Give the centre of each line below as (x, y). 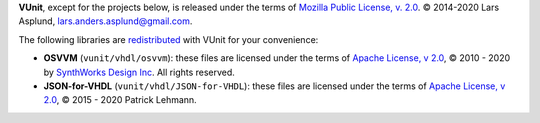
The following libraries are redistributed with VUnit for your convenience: (168, 39)
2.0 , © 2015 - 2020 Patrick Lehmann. (120, 100)
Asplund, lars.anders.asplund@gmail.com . (105, 21)
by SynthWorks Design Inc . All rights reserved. (139, 72)
